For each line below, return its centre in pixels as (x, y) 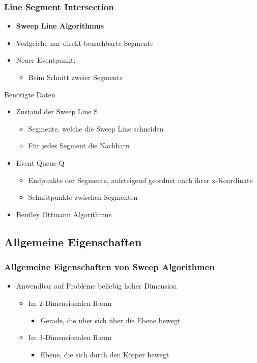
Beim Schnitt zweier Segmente (75, 77)
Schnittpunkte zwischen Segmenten (83, 197)
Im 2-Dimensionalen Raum (70, 303)
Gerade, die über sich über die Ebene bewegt (110, 320)
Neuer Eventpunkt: (46, 60)
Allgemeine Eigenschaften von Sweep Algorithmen (109, 267)
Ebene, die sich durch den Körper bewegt (105, 354)
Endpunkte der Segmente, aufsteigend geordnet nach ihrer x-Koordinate (140, 180)
